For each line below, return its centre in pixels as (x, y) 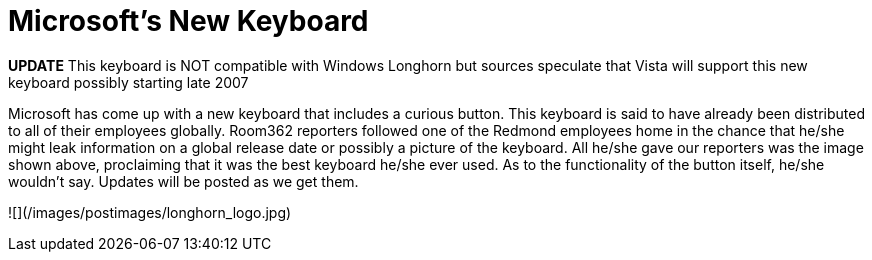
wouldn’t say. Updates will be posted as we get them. (183, 181)
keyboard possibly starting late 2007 (128, 82)
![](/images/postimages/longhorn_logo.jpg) (150, 212)
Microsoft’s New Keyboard (188, 21)
